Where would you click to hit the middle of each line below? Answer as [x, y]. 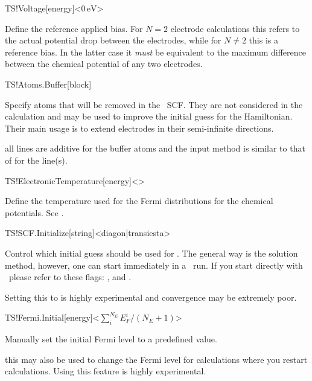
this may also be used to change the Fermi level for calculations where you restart [156, 359]
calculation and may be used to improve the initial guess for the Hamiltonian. [149, 116]
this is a [263, 40]
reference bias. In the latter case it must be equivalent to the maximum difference [155, 52]
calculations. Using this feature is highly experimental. [106, 371]
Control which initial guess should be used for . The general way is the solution [151, 253]
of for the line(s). [36, 160]
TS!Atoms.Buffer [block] [48, 84]
